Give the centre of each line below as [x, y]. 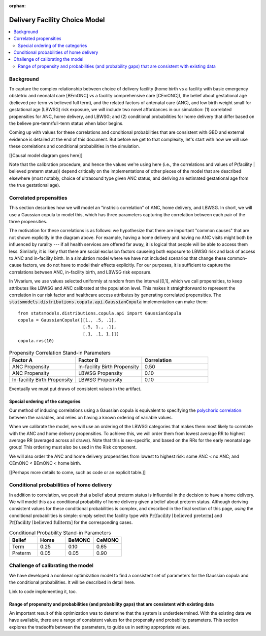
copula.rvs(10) [36, 341]
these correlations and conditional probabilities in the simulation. [75, 146]
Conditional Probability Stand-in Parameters [60, 532]
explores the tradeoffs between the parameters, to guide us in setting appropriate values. [100, 627]
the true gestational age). [35, 185]
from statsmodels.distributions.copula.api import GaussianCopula [100, 313]
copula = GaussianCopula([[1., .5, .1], [67, 320]
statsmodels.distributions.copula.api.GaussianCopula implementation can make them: [108, 302]
